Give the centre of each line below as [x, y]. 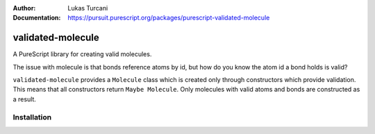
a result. [24, 99]
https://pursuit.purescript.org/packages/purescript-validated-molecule [169, 18]
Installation [32, 117]
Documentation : [37, 18]
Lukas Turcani [88, 8]
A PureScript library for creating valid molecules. [82, 54]
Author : [24, 8]
